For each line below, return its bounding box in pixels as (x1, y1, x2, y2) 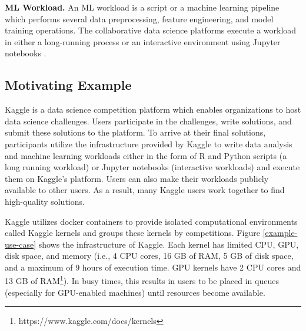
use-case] (5, 238, 36, 250)
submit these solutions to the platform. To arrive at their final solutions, (5, 126, 266, 139)
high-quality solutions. (5, 195, 85, 207)
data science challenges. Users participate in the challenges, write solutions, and (5, 114, 292, 127)
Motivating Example (5, 76, 132, 94)
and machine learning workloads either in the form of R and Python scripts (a (5, 149, 287, 161)
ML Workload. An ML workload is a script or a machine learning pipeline (5, 1, 280, 13)
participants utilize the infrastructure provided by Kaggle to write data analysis (5, 137, 292, 150)
